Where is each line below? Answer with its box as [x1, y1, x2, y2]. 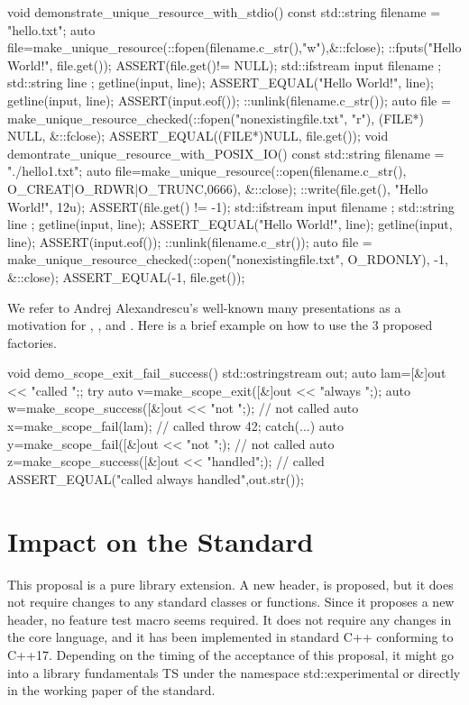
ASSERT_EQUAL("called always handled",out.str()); [7, 469, 304, 488]
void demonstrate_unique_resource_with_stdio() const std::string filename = [7, 3, 441, 21]
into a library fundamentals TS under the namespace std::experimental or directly [7, 663, 461, 682]
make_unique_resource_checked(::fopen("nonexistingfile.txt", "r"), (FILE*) [7, 108, 425, 127]
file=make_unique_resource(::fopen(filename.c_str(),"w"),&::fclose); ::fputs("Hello [7, 38, 462, 57]
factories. [7, 333, 57, 352]
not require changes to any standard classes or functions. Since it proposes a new [7, 592, 455, 611]
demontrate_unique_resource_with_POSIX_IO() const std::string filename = [7, 143, 445, 162]
